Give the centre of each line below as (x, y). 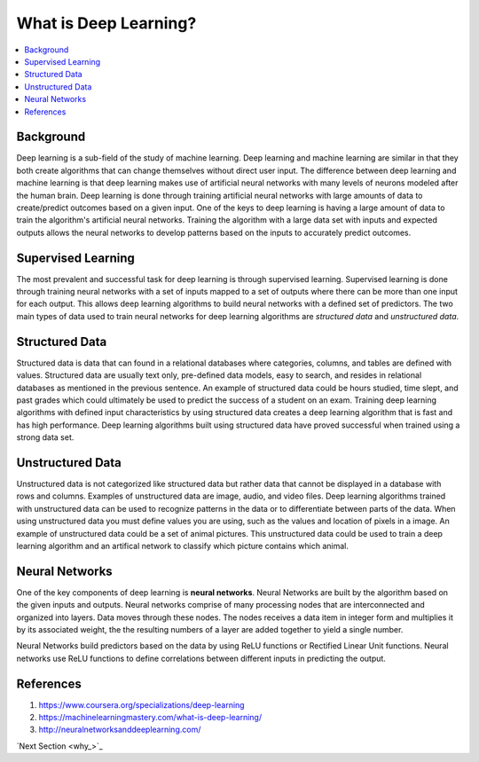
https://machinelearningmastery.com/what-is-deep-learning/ (150, 718)
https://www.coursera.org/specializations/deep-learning (141, 704)
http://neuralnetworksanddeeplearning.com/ (120, 730)
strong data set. (45, 437)
